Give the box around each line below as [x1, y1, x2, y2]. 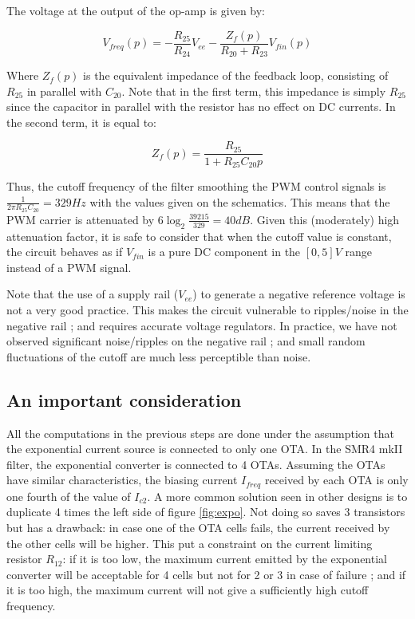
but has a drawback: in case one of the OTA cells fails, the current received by [6, 519, 390, 535]
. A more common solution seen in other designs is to [147, 487, 408, 504]
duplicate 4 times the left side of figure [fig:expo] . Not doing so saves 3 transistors [6, 503, 405, 520]
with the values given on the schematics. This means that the [89, 193, 390, 210]
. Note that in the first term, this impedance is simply [121, 82, 386, 99]
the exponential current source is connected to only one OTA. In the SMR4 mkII [6, 440, 403, 457]
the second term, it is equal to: [6, 113, 157, 130]
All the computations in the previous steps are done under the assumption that [6, 424, 394, 441]
